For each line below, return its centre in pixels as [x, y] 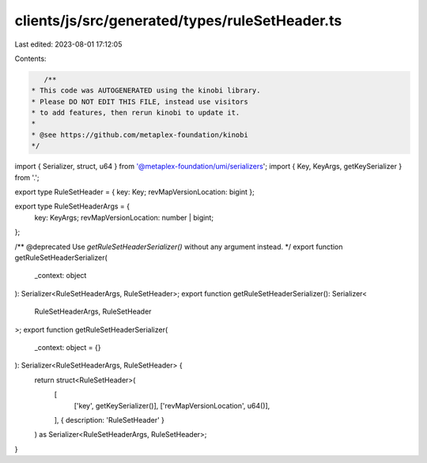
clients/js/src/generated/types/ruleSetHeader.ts [178, 21]
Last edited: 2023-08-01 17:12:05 [68, 44]
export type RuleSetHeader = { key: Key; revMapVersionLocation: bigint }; [134, 192]
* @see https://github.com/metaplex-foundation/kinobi [140, 135]
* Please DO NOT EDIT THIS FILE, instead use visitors [140, 102]
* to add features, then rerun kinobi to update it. [136, 113]
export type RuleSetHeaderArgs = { [72, 206]
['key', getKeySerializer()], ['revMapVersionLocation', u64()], [172, 405]
